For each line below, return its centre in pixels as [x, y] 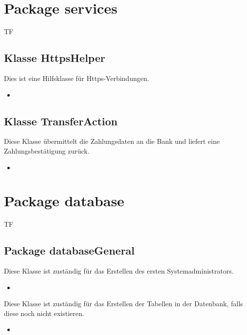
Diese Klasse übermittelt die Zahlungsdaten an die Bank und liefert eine [112, 141]
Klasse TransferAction [61, 121]
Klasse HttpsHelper [55, 58]
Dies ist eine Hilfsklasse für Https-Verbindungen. [76, 78]
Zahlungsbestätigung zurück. [47, 150]
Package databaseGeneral [69, 250]
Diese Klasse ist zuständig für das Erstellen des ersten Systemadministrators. [119, 271]
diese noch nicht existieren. [44, 313]
